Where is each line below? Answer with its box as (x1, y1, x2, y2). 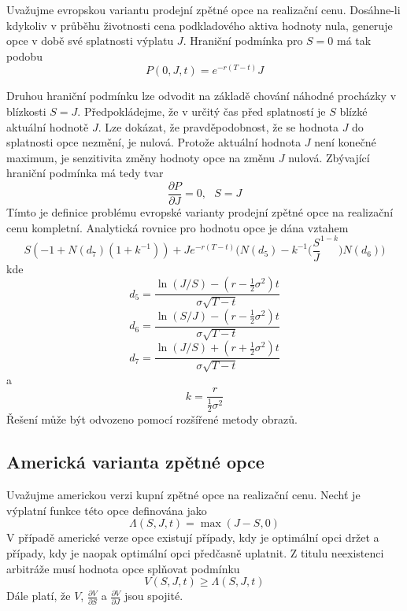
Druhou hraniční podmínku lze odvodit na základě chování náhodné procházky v (6, 87, 397, 104)
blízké (339, 102, 368, 119)
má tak (337, 32, 372, 49)
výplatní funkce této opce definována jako (6, 502, 207, 518)
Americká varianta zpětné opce (6, 450, 265, 474)
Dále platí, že (6, 587, 71, 604)
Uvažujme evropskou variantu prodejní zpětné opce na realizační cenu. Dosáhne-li (6, 2, 401, 17)
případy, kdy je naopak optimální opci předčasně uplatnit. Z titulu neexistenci (6, 545, 384, 561)
